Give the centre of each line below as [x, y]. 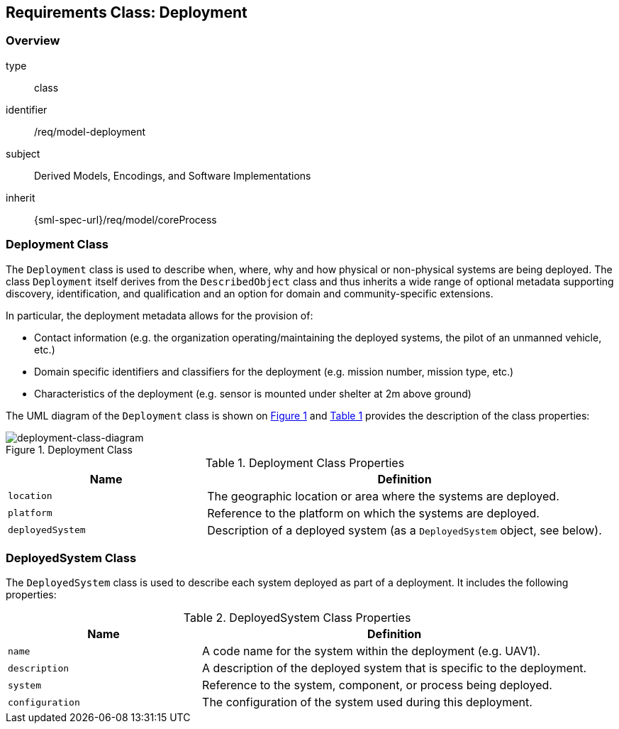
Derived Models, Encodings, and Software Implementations [173, 175]
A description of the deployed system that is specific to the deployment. [395, 668]
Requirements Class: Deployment [127, 12]
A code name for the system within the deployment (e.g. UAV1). [371, 651]
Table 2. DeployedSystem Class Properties [297, 618]
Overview [33, 41]
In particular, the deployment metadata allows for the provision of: [160, 315]
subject [23, 153]
